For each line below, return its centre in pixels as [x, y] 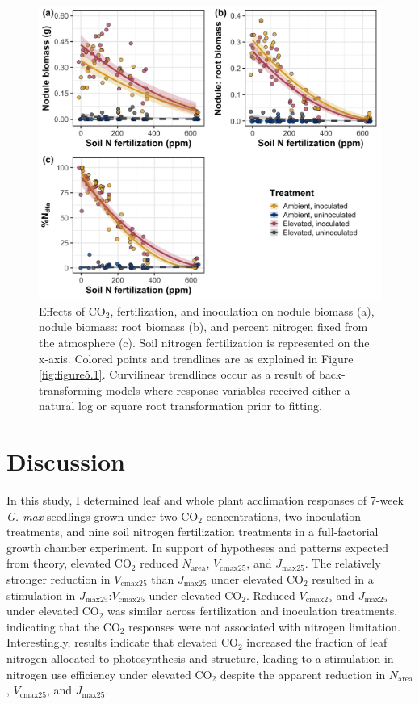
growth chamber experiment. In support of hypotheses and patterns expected [198, 547]
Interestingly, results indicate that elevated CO [122, 642]
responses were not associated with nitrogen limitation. [265, 626]
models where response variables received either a [228, 390]
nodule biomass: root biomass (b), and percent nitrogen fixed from [203, 327]
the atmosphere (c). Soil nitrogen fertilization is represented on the [204, 342]
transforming [71, 390]
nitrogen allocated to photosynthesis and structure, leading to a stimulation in [200, 658]
